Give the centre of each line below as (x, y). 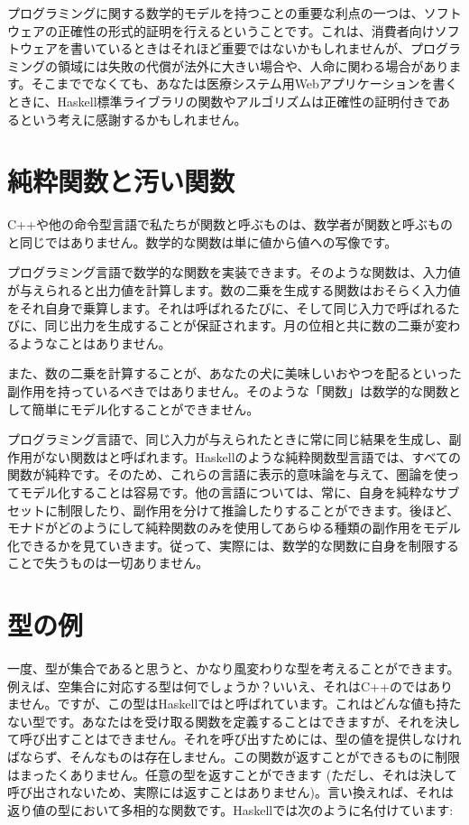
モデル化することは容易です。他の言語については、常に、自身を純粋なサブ (239, 492)
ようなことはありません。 (95, 343)
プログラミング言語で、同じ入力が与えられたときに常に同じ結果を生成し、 (228, 439)
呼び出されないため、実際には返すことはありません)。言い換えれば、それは (231, 792)
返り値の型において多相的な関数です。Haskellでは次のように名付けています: (230, 809)
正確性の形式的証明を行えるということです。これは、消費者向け (246, 30)
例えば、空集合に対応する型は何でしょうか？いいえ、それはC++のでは (217, 686)
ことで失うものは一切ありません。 (108, 563)
